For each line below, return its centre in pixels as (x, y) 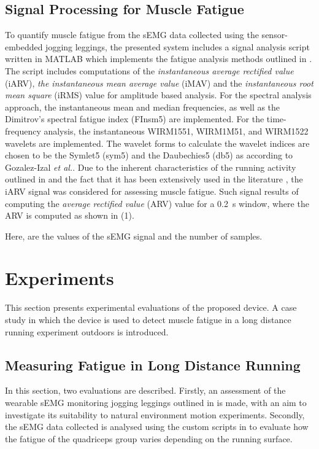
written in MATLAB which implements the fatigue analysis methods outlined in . (159, 59)
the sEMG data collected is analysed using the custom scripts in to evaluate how (157, 427)
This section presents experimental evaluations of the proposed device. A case (151, 307)
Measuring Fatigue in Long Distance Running (153, 365)
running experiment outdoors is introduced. (87, 331)
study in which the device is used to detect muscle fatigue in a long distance (148, 320)
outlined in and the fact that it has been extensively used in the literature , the (154, 179)
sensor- (275, 35)
